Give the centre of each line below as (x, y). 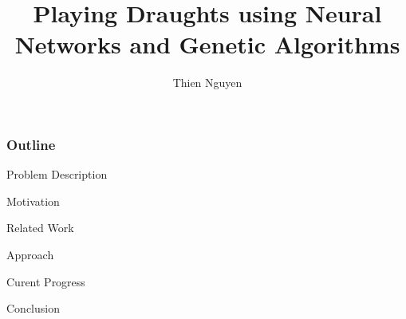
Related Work (40, 228)
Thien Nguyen (207, 83)
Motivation (33, 201)
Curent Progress (46, 281)
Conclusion (33, 308)
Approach (30, 254)
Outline (31, 144)
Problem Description (57, 174)
